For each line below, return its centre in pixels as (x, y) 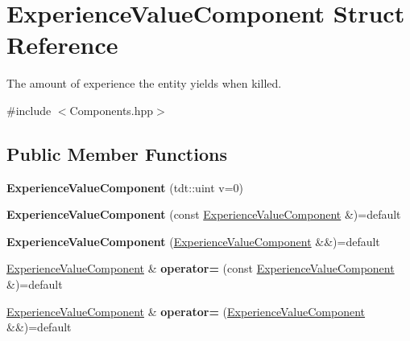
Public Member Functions (117, 153)
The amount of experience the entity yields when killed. (144, 83)
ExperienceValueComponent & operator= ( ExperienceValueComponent (186, 311)
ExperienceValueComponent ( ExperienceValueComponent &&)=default (193, 241)
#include (29, 110)
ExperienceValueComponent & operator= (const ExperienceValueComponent (201, 268)
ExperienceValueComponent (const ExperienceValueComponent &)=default (204, 214)
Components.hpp (112, 110)
